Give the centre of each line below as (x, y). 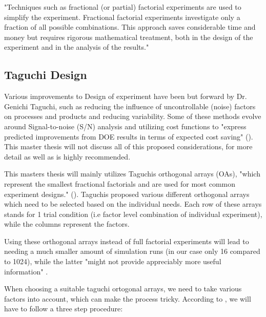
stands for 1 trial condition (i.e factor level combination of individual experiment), (133, 214)
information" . (26, 271)
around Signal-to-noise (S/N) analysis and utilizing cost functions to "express (125, 126)
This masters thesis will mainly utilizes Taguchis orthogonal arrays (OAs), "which (132, 174)
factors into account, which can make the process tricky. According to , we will (128, 298)
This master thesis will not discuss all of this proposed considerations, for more (128, 146)
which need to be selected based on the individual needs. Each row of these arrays (133, 204)
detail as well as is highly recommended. (67, 156)
